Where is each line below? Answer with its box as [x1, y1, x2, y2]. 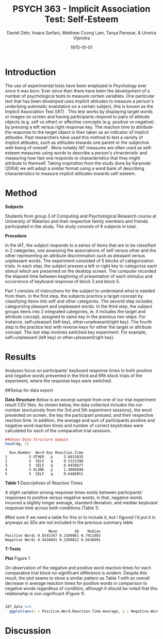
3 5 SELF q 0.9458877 [5, 463, 83, 468]
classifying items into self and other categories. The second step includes [5, 298, 153, 304]
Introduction [5, 67, 56, 77]
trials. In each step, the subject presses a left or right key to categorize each [5, 263, 157, 268]
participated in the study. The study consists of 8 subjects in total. [5, 223, 137, 229]
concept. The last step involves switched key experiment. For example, [5, 329, 147, 335]
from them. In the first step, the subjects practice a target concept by [5, 293, 143, 299]
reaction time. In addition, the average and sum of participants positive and [5, 417, 155, 423]
